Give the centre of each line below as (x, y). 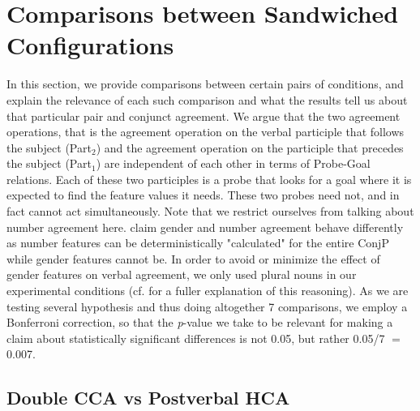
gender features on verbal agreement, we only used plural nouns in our (182, 274)
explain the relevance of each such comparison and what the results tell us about (207, 99)
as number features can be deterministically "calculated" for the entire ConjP (198, 243)
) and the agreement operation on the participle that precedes (250, 147)
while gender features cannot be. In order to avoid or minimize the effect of (193, 258)
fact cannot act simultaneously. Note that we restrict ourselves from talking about (210, 211)
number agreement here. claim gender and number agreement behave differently (205, 227)
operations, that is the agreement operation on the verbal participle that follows (206, 132)
